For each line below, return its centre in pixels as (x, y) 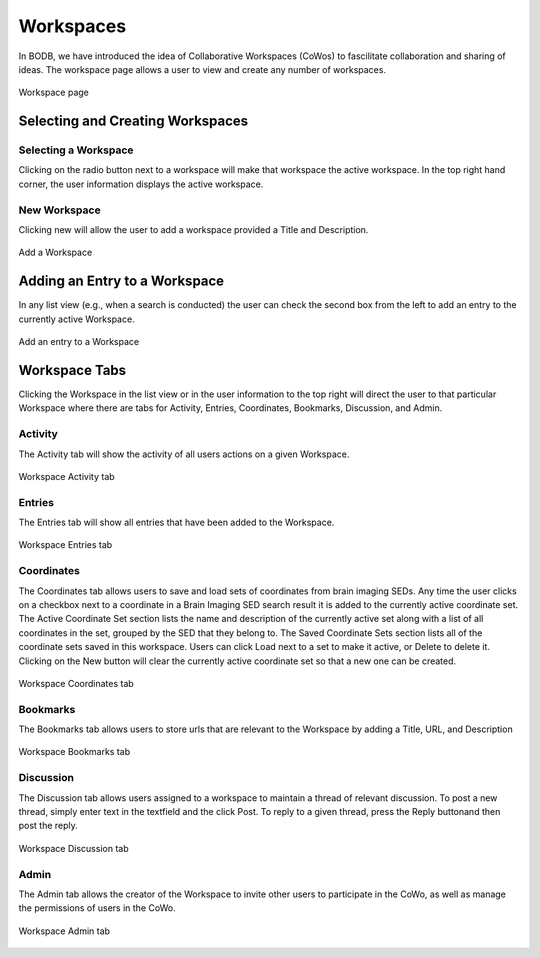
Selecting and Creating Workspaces (133, 121)
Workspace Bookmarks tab (74, 752)
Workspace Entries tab (65, 545)
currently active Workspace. (76, 319)
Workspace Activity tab (66, 476)
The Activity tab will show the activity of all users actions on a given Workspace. (184, 454)
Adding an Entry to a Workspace (121, 281)
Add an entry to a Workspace (79, 342)
